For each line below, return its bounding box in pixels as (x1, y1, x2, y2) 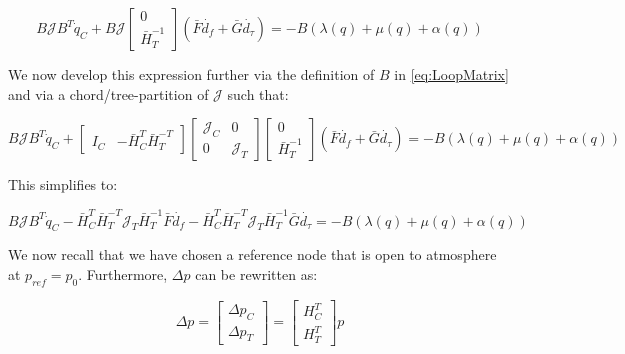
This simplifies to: (8, 174, 118, 195)
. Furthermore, (78, 263, 168, 284)
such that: (227, 83, 289, 104)
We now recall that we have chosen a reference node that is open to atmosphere (8, 244, 497, 265)
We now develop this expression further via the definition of (8, 64, 375, 84)
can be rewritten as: (195, 263, 318, 284)
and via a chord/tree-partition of (8, 83, 209, 104)
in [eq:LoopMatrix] (394, 64, 509, 84)
